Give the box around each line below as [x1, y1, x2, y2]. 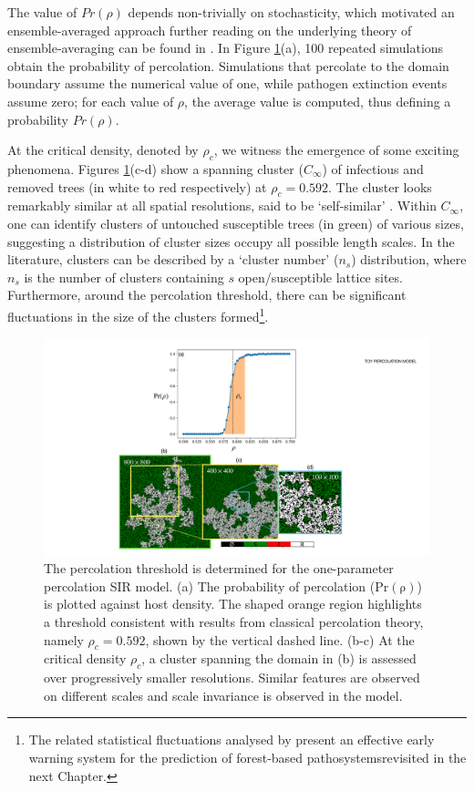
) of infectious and [322, 159, 424, 178]
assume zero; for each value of [7, 91, 174, 110]
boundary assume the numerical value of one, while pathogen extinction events [7, 74, 448, 93]
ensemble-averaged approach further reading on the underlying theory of [7, 20, 412, 39]
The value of [7, 3, 77, 21]
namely [44, 630, 84, 649]
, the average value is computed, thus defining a [184, 91, 451, 110]
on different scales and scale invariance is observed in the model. [44, 685, 403, 704]
